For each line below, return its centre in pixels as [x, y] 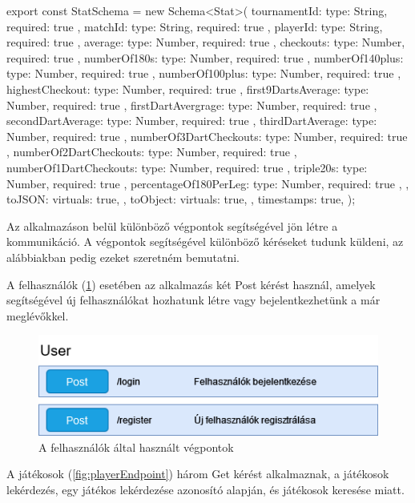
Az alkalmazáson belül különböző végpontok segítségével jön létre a [172, 225]
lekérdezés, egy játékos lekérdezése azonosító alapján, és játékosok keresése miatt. [205, 489]
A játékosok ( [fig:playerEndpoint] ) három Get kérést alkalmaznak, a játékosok [198, 474]
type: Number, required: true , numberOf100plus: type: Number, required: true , [204, 73]
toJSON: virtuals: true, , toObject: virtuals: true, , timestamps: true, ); [181, 199]
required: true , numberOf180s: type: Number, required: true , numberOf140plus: [205, 57]
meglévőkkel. [38, 315]
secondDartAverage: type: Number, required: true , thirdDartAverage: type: [192, 121]
